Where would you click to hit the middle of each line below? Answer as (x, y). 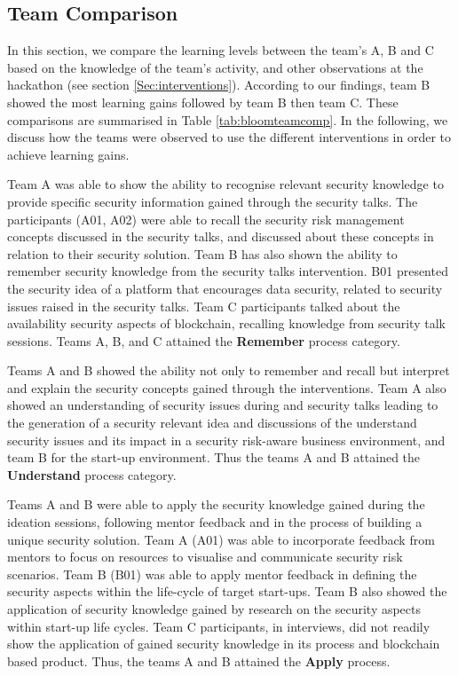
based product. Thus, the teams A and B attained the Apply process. (199, 660)
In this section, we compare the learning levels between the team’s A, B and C (221, 50)
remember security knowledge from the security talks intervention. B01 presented (228, 271)
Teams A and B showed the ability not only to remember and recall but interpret (229, 370)
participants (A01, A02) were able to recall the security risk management (206, 219)
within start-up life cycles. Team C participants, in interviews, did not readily (219, 626)
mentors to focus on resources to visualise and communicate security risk (205, 557)
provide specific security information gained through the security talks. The (213, 201)
